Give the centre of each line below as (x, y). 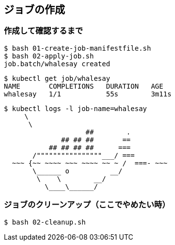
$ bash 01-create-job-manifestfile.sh (78, 48)
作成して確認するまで (44, 31)
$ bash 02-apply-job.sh (49, 56)
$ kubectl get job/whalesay (57, 78)
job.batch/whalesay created (57, 64)
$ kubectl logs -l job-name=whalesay (76, 108)
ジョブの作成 (34, 9)
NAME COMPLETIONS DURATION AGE (84, 86)
